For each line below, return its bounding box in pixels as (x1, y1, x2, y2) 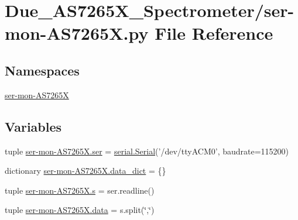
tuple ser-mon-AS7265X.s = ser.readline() (5, 184, 155, 196)
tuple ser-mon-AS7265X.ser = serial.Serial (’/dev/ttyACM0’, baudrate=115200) (5, 145, 289, 157)
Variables (5, 117, 62, 135)
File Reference (155, 21, 273, 45)
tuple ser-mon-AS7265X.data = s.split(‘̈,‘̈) (5, 204, 155, 216)
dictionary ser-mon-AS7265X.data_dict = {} (5, 164, 166, 177)
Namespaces (5, 61, 80, 79)
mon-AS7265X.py (5, 21, 149, 45)
